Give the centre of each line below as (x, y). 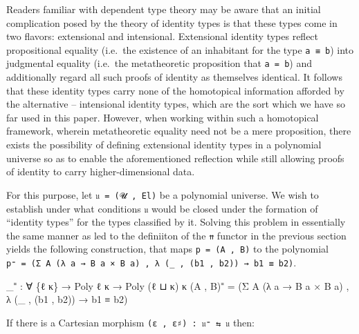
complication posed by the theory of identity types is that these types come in (172, 22)
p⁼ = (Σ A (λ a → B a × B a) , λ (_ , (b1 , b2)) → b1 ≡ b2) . (151, 263)
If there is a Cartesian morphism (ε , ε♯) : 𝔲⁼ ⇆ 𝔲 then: (131, 322)
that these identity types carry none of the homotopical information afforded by (175, 90)
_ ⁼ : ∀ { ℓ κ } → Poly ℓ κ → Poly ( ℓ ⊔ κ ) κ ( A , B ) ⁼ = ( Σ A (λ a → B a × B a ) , (178, 285)
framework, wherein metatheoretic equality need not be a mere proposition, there (179, 131)
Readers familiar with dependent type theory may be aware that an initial (164, 9)
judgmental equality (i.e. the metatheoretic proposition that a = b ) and (159, 63)
